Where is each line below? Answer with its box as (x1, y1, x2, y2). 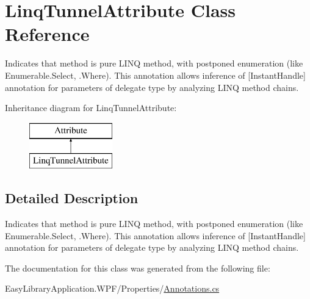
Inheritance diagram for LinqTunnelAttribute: (5, 101, 177, 114)
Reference (5, 21, 90, 46)
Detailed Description (5, 189, 139, 207)
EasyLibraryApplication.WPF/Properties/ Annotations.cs (5, 282, 220, 295)
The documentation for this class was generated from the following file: (5, 261, 270, 274)
